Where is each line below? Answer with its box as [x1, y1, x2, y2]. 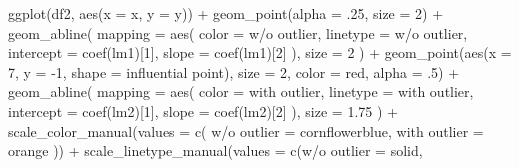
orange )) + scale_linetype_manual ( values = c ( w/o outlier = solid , [8, 140, 423, 161]
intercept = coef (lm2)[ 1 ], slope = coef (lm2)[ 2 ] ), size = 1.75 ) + [8, 100, 398, 121]
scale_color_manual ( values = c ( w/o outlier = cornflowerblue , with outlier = [8, 120, 484, 141]
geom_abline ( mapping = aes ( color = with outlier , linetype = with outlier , [8, 81, 474, 102]
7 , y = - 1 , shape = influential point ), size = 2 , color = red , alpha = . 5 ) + [8, 61, 460, 82]
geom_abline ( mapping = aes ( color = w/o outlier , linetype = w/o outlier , [8, 22, 468, 43]
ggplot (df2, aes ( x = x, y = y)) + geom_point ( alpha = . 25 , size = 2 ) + [8, 3, 444, 23]
